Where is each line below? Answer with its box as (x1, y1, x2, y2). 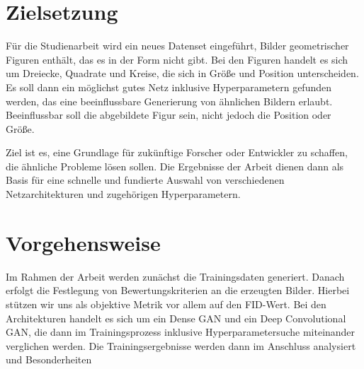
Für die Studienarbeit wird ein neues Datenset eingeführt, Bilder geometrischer (6, 38, 349, 53)
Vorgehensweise (6, 228, 161, 257)
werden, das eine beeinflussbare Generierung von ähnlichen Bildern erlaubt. (6, 93, 333, 108)
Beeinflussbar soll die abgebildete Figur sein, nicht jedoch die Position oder (6, 107, 331, 122)
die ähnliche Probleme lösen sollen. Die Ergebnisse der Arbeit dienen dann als (6, 158, 344, 173)
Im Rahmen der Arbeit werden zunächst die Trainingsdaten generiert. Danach (6, 269, 345, 283)
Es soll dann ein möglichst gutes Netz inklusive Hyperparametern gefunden (6, 79, 331, 94)
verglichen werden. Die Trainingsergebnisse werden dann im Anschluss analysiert (6, 338, 356, 353)
